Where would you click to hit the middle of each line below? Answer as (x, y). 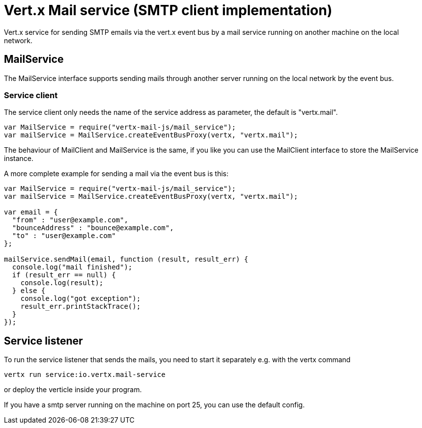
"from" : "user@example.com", (70, 220)
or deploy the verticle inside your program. (73, 390)
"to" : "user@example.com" (64, 236)
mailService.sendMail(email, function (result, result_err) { (126, 259)
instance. (19, 159)
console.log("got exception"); (81, 299)
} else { (29, 291)
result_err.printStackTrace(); (81, 307)
